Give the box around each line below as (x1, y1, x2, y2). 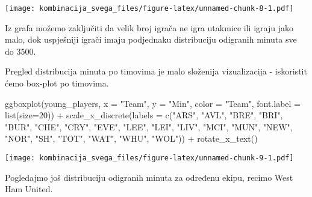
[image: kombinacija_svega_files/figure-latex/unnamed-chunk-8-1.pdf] (5, 4, 294, 13)
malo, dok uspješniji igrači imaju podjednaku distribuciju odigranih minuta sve (5, 33, 297, 46)
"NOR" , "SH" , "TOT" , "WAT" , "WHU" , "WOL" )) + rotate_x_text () (5, 132, 258, 145)
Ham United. (5, 183, 53, 195)
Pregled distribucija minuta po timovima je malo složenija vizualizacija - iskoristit (5, 65, 307, 77)
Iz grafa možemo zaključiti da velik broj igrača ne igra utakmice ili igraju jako (5, 21, 293, 34)
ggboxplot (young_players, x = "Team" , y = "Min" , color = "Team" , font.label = (5, 97, 301, 109)
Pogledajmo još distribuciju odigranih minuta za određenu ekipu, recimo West (5, 171, 293, 183)
